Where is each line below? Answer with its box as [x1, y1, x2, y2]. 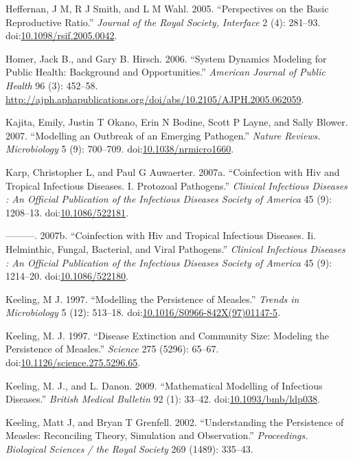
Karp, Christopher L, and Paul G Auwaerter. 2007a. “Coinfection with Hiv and [5, 164, 340, 179]
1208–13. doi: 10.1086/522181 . [5, 205, 128, 219]
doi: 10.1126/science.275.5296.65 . [5, 355, 141, 370]
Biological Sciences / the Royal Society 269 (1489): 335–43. [5, 442, 253, 456]
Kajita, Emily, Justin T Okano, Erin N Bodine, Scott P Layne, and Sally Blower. [5, 115, 348, 129]
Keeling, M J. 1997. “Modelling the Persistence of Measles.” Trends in [5, 291, 299, 306]
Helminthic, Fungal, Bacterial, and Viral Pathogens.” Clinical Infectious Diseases [5, 241, 345, 256]
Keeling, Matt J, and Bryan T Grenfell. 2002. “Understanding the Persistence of [5, 414, 344, 429]
